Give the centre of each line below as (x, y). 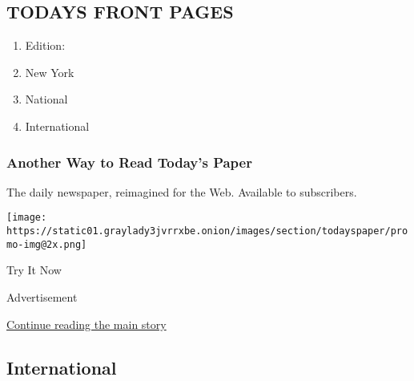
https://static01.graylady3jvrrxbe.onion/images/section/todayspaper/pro (207, 231)
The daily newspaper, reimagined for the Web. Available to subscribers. (182, 191)
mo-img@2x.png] (47, 244)
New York (50, 72)
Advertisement (42, 296)
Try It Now (34, 270)
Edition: (45, 45)
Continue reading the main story (86, 324)
